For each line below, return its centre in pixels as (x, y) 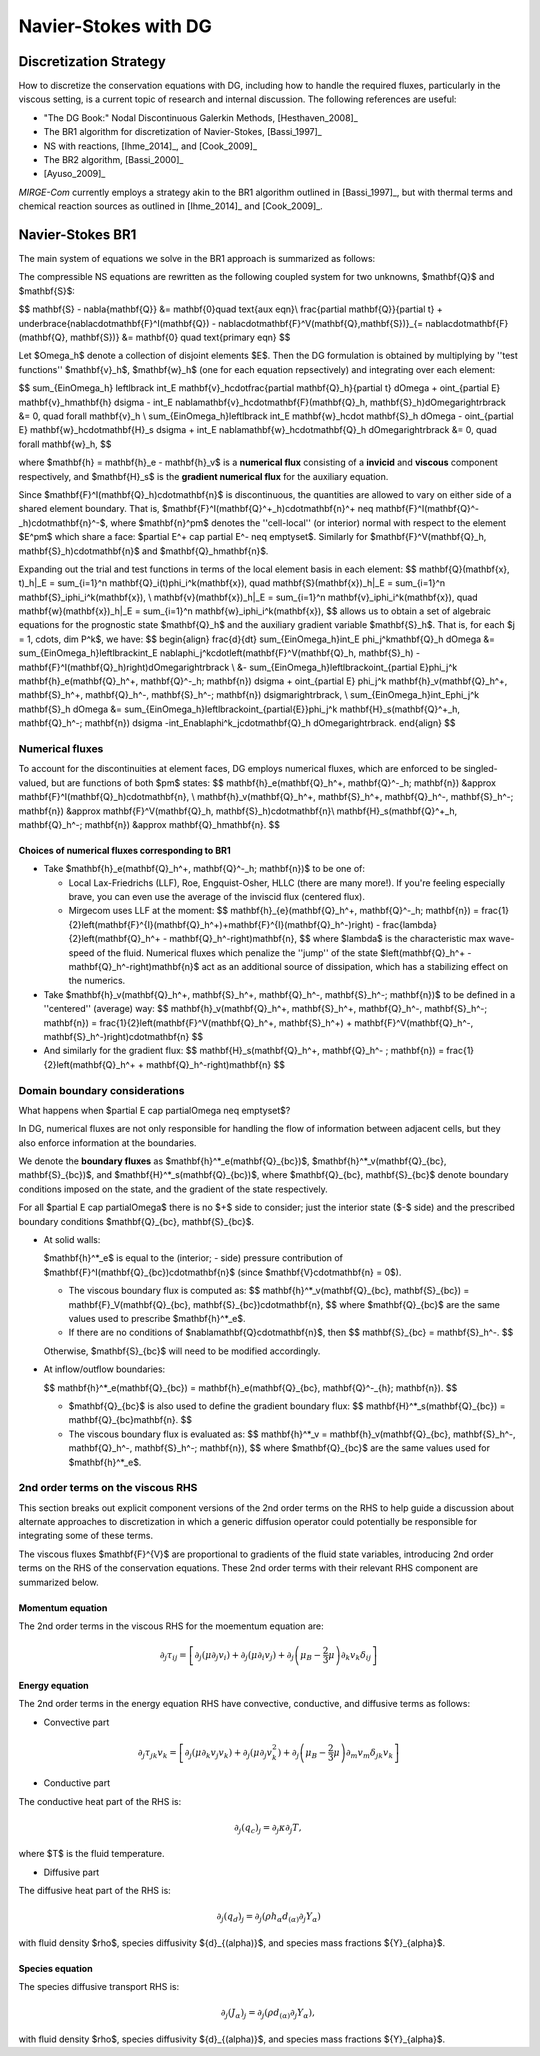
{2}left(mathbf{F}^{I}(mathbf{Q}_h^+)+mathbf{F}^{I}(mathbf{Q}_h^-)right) (221, 924)
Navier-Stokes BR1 (77, 234)
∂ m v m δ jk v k (369, 1753)
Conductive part (77, 1783)
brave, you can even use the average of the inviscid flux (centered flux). (216, 897)
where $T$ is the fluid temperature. (91, 1854)
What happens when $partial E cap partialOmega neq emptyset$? (154, 1110)
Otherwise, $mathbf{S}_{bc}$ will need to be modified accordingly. (182, 1351)
